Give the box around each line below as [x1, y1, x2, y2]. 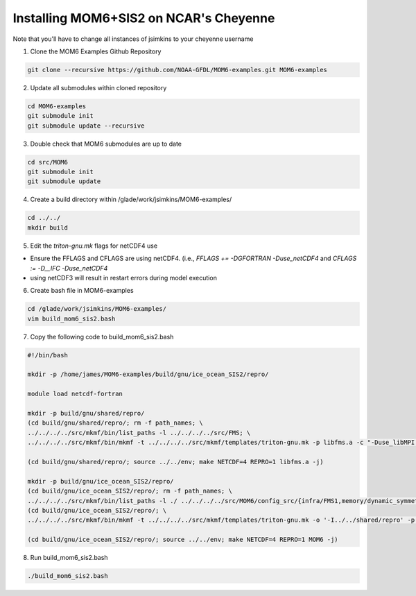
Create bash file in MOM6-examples [30, 287, 135, 295]
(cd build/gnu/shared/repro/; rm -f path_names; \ [27, 419, 204, 427]
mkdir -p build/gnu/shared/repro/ [27, 409, 145, 418]
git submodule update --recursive [27, 121, 145, 130]
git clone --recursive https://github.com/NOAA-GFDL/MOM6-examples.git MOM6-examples [27, 66, 327, 74]
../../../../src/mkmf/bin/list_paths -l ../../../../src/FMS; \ [27, 429, 251, 436]
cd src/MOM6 [27, 158, 69, 166]
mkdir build [27, 223, 69, 232]
